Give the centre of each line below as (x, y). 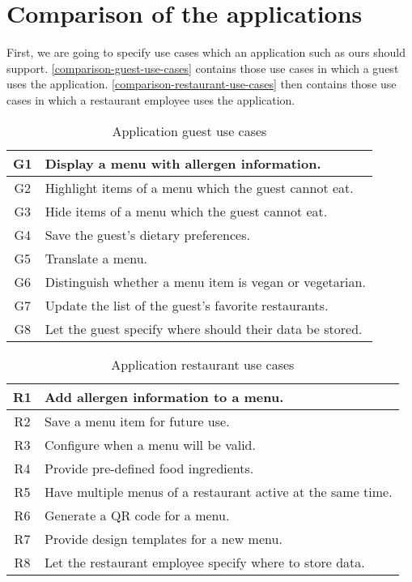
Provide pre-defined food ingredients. (149, 468)
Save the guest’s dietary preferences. (147, 234)
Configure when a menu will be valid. (150, 444)
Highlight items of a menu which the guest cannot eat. (199, 187)
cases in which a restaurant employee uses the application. (151, 99)
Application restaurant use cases (203, 364)
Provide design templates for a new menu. (164, 538)
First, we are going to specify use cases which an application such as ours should (206, 52)
